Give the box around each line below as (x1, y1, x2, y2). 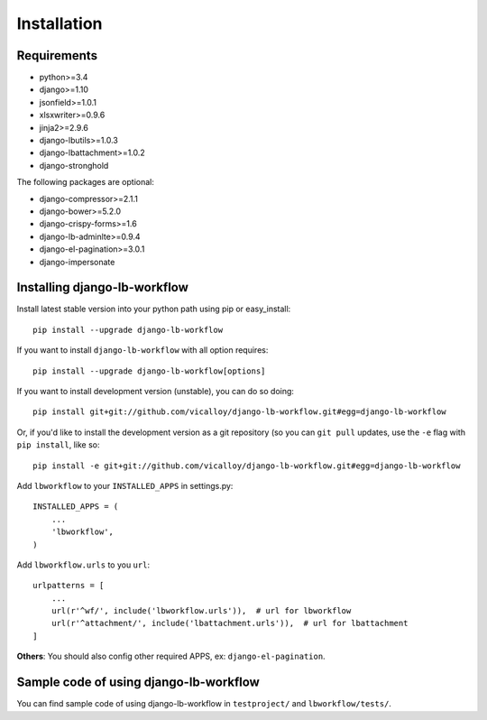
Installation (16, 14, 103, 33)
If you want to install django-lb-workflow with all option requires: (16, 345, 269, 355)
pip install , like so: (16, 439, 100, 450)
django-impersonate (39, 256, 115, 267)
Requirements (16, 48, 98, 63)
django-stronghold (39, 160, 109, 171)
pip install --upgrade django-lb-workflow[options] (32, 365, 266, 376)
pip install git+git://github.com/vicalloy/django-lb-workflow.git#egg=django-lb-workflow (32, 407, 446, 417)
